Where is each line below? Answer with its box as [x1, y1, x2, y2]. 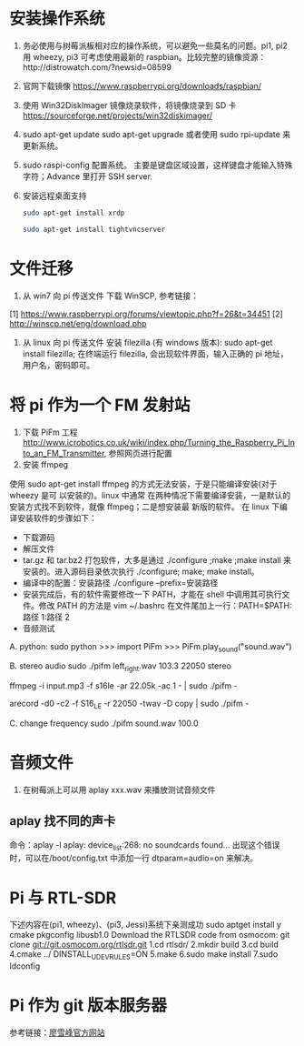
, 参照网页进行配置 [103, 448, 172, 458]
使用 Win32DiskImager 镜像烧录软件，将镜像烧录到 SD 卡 [22, 99, 237, 110]
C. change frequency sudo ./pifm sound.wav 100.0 [9, 718, 199, 729]
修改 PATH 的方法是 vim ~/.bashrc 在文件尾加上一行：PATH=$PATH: [38, 599, 292, 610]
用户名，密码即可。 [22, 359, 95, 370]
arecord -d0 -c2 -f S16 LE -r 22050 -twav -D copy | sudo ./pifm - [9, 698, 250, 710]
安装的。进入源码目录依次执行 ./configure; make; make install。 [22, 566, 260, 577]
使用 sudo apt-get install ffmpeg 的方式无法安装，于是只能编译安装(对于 [9, 478, 278, 489]
